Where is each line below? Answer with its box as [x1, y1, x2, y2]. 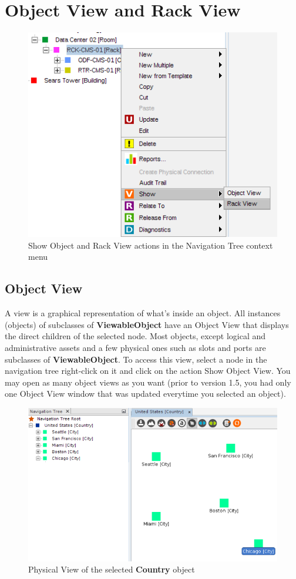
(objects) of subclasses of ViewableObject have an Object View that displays [5, 318, 289, 330]
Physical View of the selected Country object [28, 563, 195, 575]
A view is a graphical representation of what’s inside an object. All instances [5, 307, 281, 319]
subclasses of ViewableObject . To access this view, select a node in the [5, 353, 267, 365]
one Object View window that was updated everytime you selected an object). [5, 387, 286, 400]
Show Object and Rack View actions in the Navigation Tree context [28, 239, 273, 251]
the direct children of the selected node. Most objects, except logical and [5, 330, 266, 342]
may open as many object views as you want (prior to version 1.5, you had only [5, 376, 291, 388]
